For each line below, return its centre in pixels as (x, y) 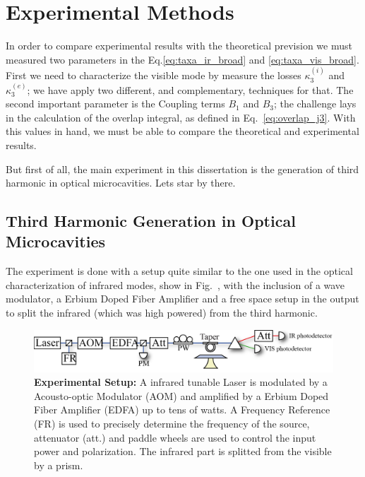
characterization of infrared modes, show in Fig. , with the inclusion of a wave (175, 284)
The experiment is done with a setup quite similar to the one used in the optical (179, 271)
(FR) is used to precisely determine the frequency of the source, (172, 424)
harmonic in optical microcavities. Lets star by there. (121, 183)
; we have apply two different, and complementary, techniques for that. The (190, 89)
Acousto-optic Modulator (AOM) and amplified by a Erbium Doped (181, 395)
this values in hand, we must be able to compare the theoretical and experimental (182, 131)
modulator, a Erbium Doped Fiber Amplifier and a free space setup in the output (182, 299)
